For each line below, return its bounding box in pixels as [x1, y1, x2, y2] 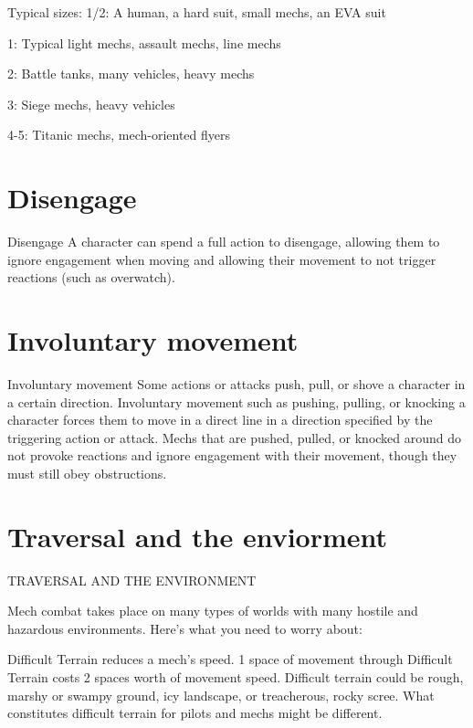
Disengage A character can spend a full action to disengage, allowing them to [7, 232, 440, 251]
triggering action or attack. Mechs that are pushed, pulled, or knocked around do [7, 427, 462, 447]
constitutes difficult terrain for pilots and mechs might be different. [7, 703, 383, 723]
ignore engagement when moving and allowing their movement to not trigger [7, 249, 436, 269]
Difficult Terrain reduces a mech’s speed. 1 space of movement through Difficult [7, 649, 453, 669]
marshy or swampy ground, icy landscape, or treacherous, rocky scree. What [7, 685, 435, 704]
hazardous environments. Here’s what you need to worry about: [7, 618, 363, 638]
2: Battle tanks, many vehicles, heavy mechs [7, 64, 255, 83]
